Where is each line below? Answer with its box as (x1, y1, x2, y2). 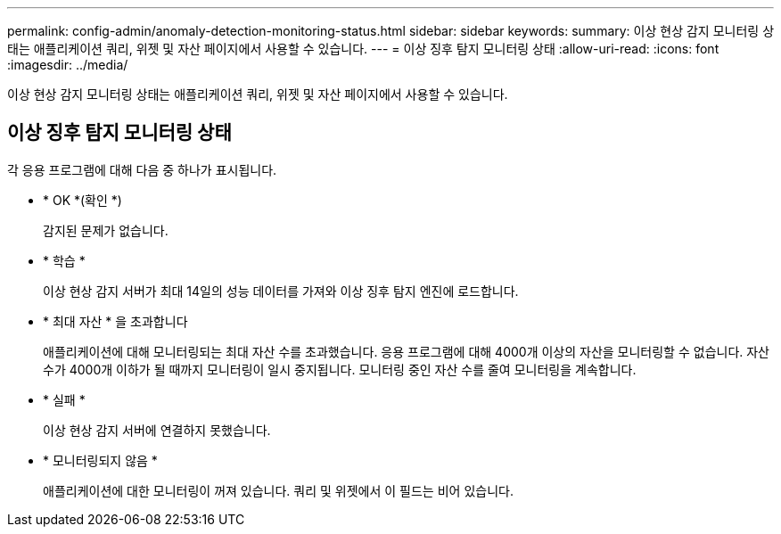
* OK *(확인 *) (43, 192, 122, 208)
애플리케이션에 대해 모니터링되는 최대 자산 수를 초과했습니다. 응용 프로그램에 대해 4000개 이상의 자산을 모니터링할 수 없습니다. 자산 (43, 343, 770, 359)
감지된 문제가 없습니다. (43, 222, 169, 238)
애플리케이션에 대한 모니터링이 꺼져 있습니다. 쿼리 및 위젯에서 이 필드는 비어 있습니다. (43, 482, 514, 498)
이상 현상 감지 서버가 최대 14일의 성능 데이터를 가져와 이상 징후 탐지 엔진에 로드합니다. (43, 283, 519, 299)
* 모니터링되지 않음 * (43, 452, 158, 468)
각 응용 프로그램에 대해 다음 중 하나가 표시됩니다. (7, 161, 277, 177)
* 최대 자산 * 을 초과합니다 (43, 313, 188, 329)
